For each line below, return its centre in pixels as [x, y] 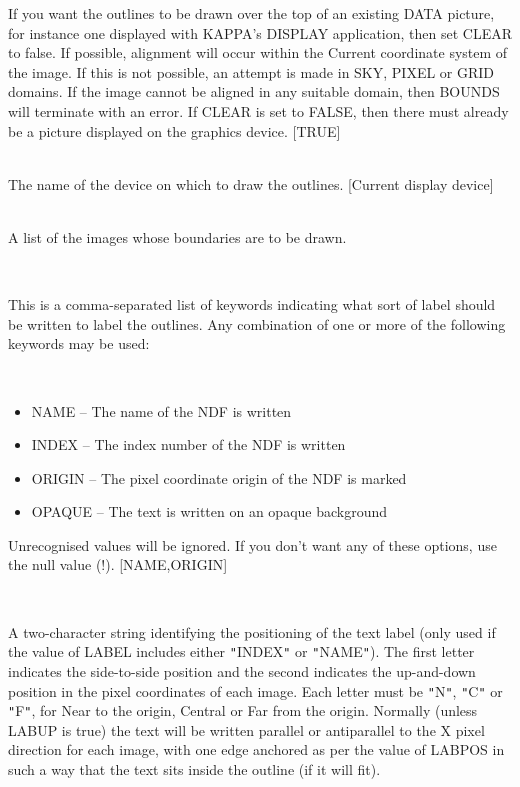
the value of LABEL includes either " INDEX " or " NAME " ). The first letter [241, 651]
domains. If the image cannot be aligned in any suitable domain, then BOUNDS [254, 91]
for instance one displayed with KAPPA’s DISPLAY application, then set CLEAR [260, 32]
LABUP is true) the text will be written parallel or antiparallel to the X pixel [246, 729]
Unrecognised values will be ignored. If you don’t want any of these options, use [252, 544]
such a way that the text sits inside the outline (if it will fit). [194, 769]
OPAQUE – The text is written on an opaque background [209, 511]
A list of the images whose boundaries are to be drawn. [177, 236]
